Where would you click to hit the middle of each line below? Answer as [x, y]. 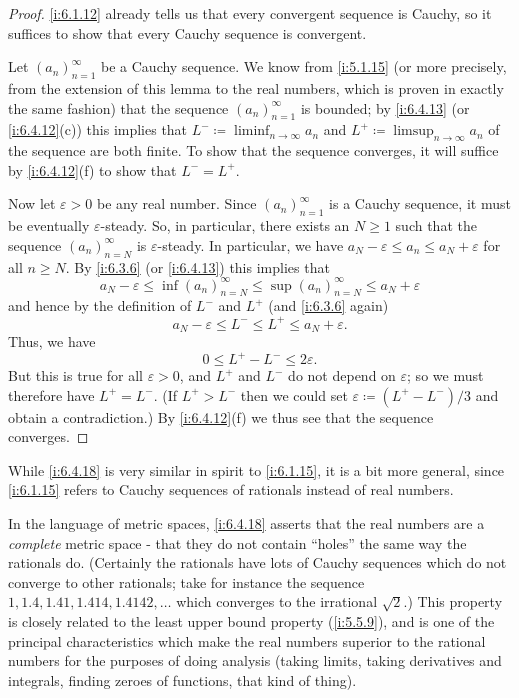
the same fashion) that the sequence [118, 107]
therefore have [51, 394]
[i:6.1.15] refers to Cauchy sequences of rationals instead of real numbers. [231, 489]
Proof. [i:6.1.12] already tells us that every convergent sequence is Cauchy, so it [250, 13]
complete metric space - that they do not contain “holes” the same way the [237, 542]
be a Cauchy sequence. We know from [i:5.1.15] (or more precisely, [304, 66]
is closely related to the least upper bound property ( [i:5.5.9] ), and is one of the [251, 621]
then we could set [294, 394]
